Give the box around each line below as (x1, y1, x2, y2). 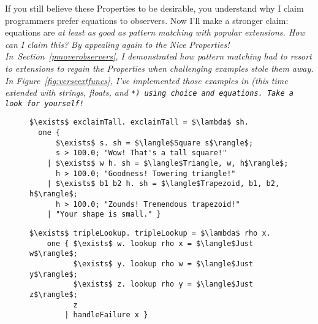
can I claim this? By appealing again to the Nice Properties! (5, 37, 230, 50)
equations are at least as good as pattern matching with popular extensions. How (5, 26, 305, 39)
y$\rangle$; (29, 269, 78, 279)
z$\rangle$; (29, 290, 78, 299)
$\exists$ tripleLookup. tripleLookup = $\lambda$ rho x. (29, 229, 271, 238)
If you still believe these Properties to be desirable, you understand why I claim (5, 2, 304, 14)
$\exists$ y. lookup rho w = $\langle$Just (73, 260, 254, 268)
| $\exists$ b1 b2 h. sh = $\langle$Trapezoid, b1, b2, (47, 179, 280, 188)
